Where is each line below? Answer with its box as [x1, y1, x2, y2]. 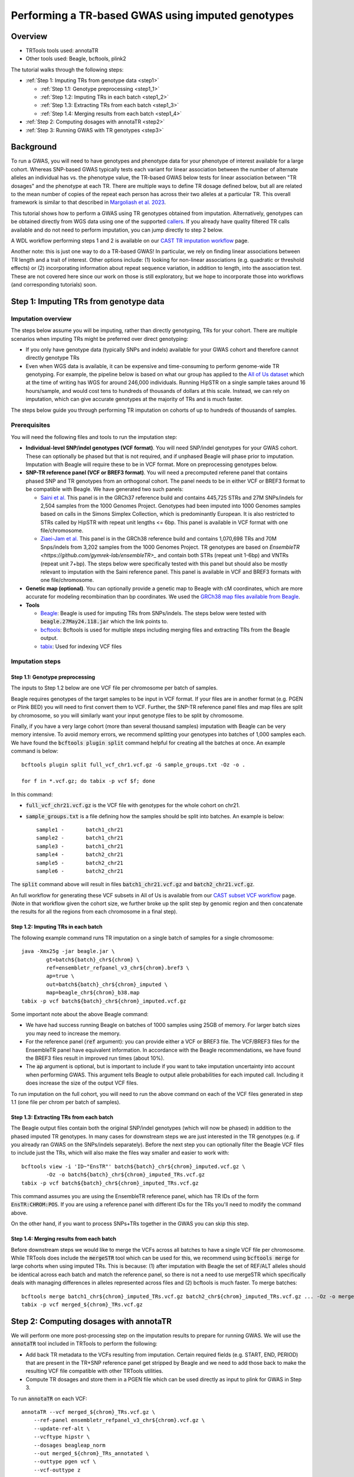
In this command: [11, 790, 53, 798]
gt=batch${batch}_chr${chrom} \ [46, 956, 140, 963]
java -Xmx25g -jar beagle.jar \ [21, 948, 115, 955]
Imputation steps [11, 658, 61, 666]
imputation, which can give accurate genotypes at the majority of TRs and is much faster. [25, 396, 243, 403]
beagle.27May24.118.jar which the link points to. [40, 618, 168, 625]
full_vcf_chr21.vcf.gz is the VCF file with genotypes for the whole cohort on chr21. [25, 802, 240, 809]
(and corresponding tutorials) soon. [11, 281, 97, 288]
